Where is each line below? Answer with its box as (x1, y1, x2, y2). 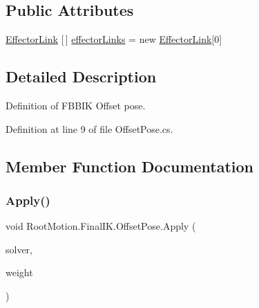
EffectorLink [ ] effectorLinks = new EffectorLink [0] (6, 32, 222, 46)
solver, (6, 242, 33, 256)
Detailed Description (6, 66, 157, 87)
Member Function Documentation (6, 155, 254, 176)
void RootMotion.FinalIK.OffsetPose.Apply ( (6, 219, 196, 233)
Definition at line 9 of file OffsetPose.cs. (6, 121, 173, 136)
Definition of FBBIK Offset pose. (6, 98, 146, 112)
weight (6, 265, 33, 280)
